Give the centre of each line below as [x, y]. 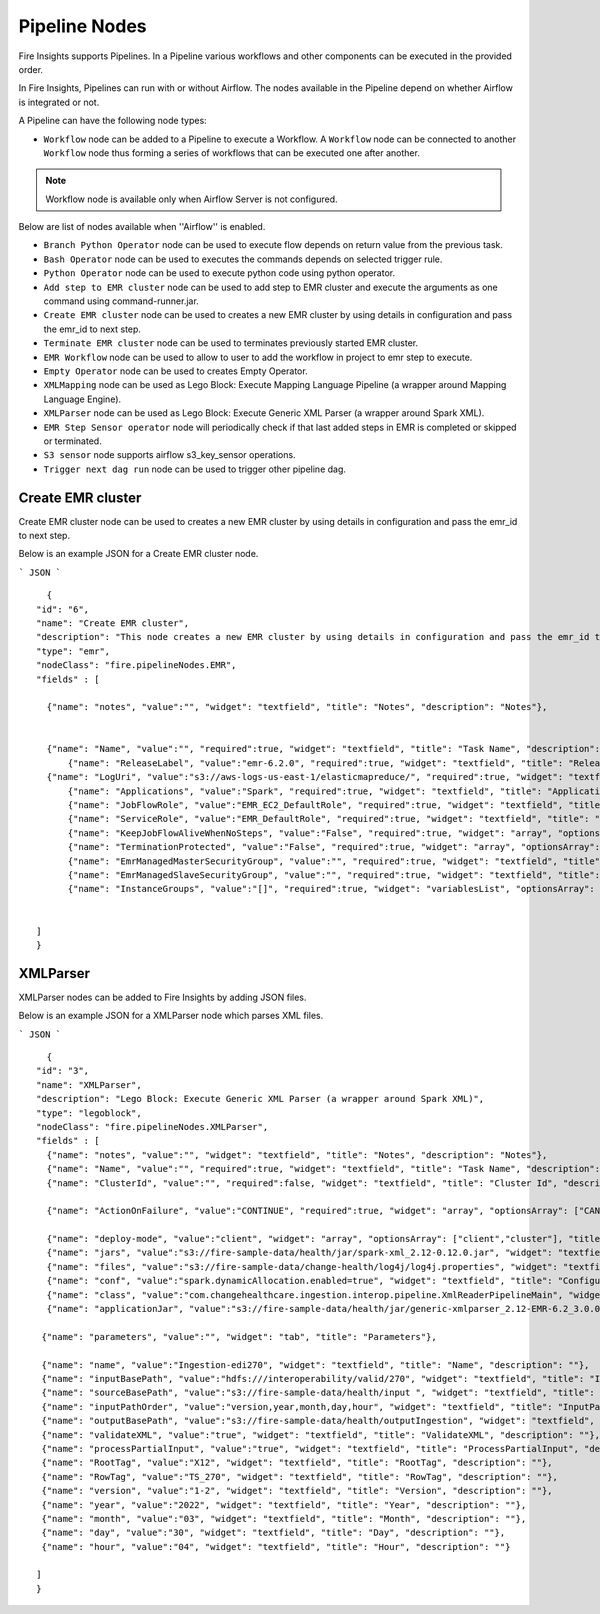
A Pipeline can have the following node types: [112, 121]
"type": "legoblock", [89, 1113]
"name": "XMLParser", [89, 1084]
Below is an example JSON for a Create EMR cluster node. [138, 554]
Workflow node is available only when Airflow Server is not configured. [192, 199]
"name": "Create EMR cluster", [113, 623]
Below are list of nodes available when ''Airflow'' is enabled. [142, 227]
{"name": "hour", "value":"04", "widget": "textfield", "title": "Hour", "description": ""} [276, 1546]
